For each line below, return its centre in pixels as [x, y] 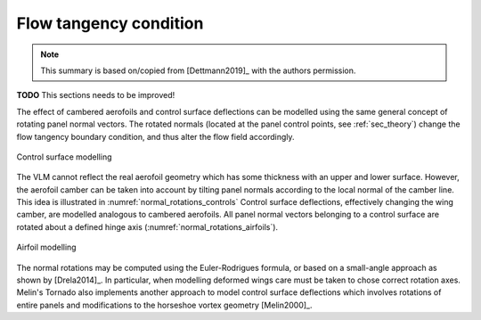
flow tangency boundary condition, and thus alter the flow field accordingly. [155, 136]
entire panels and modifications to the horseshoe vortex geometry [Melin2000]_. [164, 305]
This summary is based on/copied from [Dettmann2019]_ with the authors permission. [198, 70]
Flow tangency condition [110, 23]
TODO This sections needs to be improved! [96, 95]
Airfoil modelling [46, 247]
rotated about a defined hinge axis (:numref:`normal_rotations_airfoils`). [147, 226]
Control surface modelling [64, 157]
